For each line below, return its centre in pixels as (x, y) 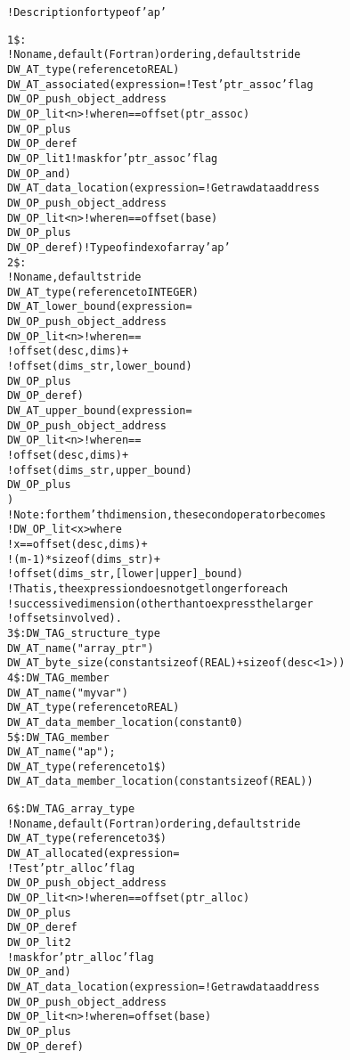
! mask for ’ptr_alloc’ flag (81, 957)
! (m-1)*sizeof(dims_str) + (84, 559)
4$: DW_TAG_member (58, 677)
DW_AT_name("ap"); (61, 752)
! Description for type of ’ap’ (87, 12)
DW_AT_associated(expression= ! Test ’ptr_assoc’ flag (160, 84)
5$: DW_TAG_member (58, 737)
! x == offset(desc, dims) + (77, 544)
